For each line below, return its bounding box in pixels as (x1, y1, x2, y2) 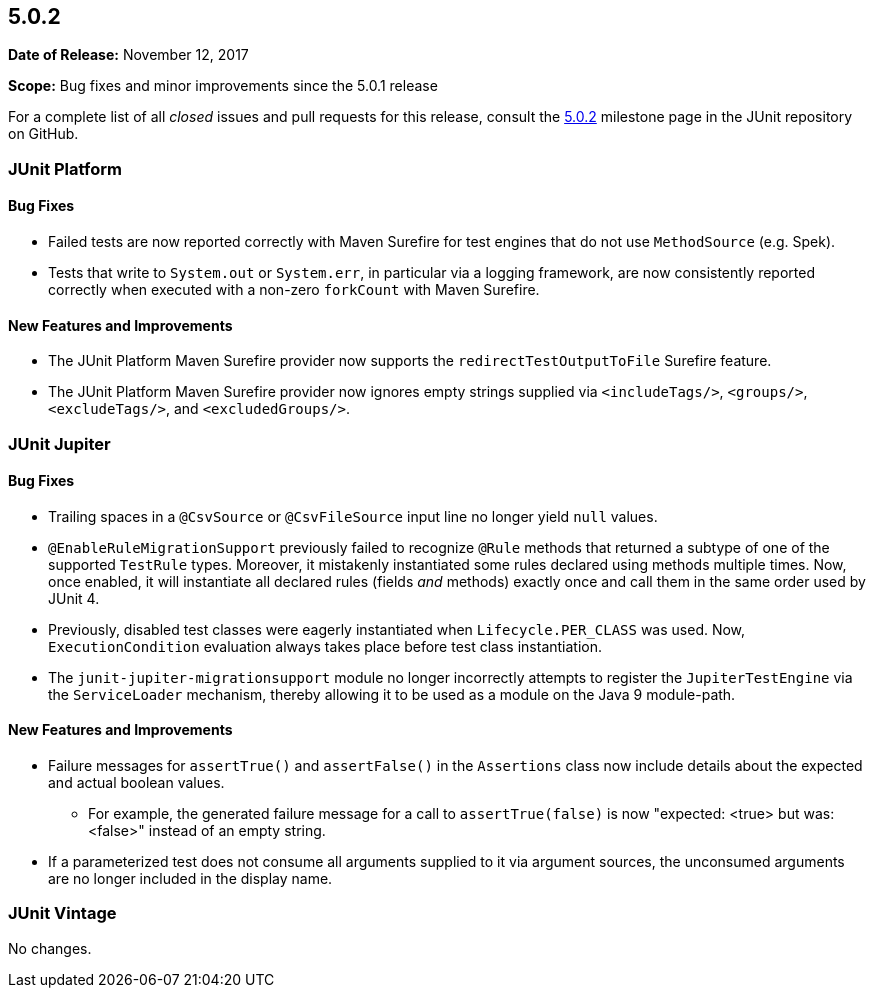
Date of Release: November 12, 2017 (8, 46, 249, 64)
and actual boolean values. (48, 774, 225, 792)
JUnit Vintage (8, 903, 117, 924)
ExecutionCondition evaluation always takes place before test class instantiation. (48, 637, 603, 655)
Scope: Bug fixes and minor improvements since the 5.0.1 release (8, 77, 438, 95)
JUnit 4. (48, 589, 100, 607)
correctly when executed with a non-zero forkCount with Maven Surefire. (48, 281, 540, 299)
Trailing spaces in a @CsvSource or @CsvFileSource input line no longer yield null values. (48, 507, 658, 525)
